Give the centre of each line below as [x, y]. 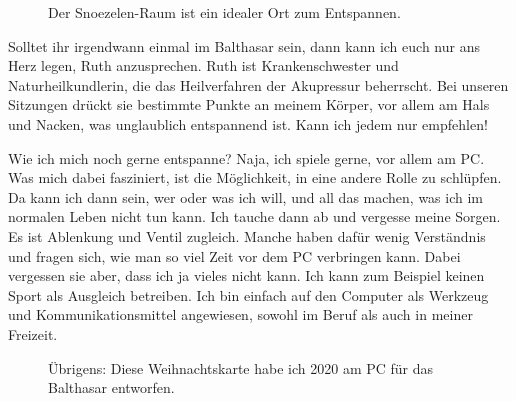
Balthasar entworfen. [111, 387]
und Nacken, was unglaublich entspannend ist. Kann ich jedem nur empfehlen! [248, 123]
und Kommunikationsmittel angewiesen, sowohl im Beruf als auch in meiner [240, 314]
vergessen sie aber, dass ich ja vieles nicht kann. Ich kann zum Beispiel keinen [246, 275]
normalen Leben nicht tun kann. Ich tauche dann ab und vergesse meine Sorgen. [254, 216]
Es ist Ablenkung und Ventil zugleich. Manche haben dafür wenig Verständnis [247, 235]
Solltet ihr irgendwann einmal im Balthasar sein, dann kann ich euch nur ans [244, 45]
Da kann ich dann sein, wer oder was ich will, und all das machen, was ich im [245, 196]
